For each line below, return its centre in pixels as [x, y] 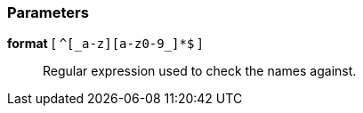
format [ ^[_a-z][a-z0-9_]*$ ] [105, 44]
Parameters [48, 12]
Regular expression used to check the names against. [200, 71]
